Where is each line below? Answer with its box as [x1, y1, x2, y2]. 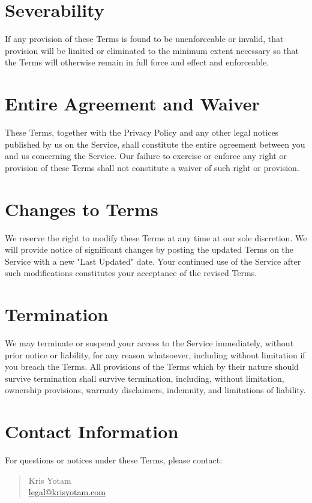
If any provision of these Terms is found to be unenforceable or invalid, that [5, 32, 284, 45]
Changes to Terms [5, 196, 158, 221]
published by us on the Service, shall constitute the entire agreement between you [5, 137, 305, 150]
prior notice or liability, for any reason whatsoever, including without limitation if [5, 348, 305, 361]
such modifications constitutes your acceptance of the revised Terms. [5, 267, 257, 279]
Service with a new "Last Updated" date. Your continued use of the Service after [5, 255, 301, 267]
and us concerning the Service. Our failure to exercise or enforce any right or [5, 149, 287, 162]
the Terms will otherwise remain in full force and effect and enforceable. [5, 56, 269, 68]
